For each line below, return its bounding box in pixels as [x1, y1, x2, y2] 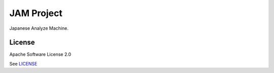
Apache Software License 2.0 [9, 51, 72, 57]
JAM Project [9, 8, 63, 19]
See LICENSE [9, 60, 38, 66]
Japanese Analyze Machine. [9, 25, 68, 31]
